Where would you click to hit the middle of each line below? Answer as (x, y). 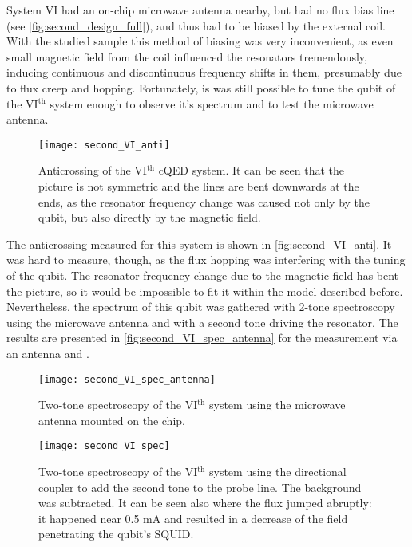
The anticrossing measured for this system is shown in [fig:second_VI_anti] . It (199, 244)
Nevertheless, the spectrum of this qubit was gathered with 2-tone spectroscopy (201, 307)
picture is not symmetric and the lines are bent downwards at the (199, 186)
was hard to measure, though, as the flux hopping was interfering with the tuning (206, 260)
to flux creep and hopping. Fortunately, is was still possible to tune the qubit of (201, 87)
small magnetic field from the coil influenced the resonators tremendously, (187, 56)
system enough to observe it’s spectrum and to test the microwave (212, 103)
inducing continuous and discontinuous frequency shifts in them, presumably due (204, 72)
